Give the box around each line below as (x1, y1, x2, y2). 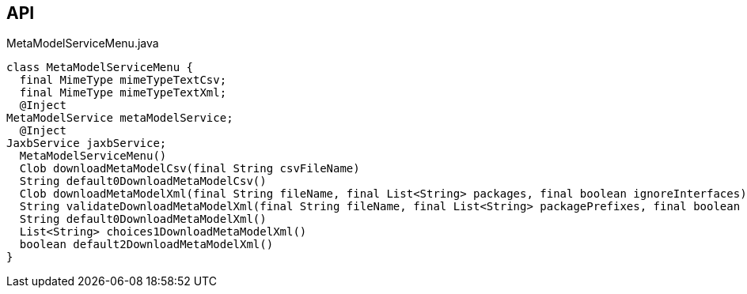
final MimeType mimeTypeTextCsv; (19, 73, 227, 87)
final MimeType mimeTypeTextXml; (19, 86, 227, 100)
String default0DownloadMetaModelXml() (19, 213, 267, 226)
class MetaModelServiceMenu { (6, 61, 194, 74)
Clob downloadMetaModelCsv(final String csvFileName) (19, 162, 360, 175)
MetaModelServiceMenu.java (6, 36, 159, 51)
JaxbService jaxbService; (6, 137, 167, 150)
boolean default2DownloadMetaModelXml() (19, 238, 274, 251)
